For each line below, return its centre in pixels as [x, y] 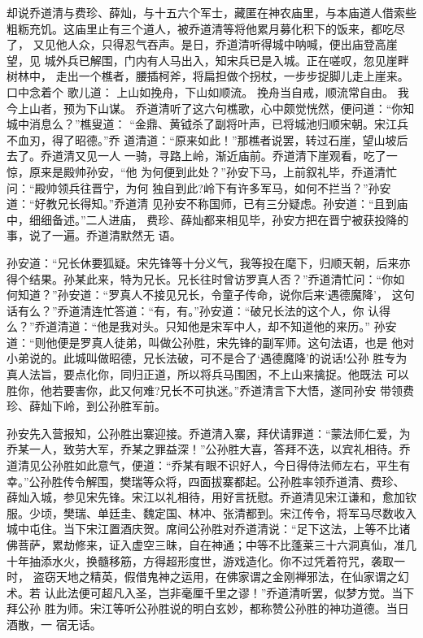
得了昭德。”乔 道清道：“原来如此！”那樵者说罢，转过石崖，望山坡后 [230, 139]
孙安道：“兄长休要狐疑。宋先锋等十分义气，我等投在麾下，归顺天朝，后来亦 [209, 262]
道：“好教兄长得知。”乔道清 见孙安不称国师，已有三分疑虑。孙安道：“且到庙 [207, 204]
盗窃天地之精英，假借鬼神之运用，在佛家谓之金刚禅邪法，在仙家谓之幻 [221, 577]
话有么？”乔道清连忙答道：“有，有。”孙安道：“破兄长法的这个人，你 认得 [199, 310]
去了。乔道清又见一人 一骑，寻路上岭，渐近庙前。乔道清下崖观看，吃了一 [202, 156]
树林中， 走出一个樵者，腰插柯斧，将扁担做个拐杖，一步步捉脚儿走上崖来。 [208, 76]
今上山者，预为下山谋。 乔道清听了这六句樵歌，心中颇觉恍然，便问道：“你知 [211, 108]
